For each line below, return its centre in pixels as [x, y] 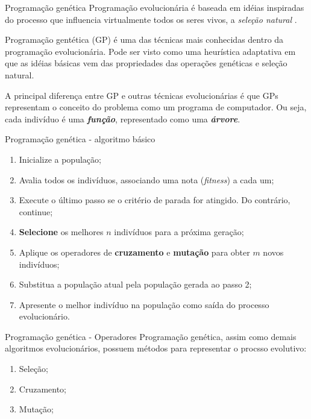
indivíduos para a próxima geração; [179, 232]
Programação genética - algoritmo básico [80, 139]
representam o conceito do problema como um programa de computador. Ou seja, [156, 107]
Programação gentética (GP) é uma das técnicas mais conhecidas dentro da [144, 39]
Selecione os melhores [61, 232]
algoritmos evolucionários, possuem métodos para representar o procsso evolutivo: [156, 348]
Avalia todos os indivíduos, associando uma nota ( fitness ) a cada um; [146, 179]
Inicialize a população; [60, 159]
